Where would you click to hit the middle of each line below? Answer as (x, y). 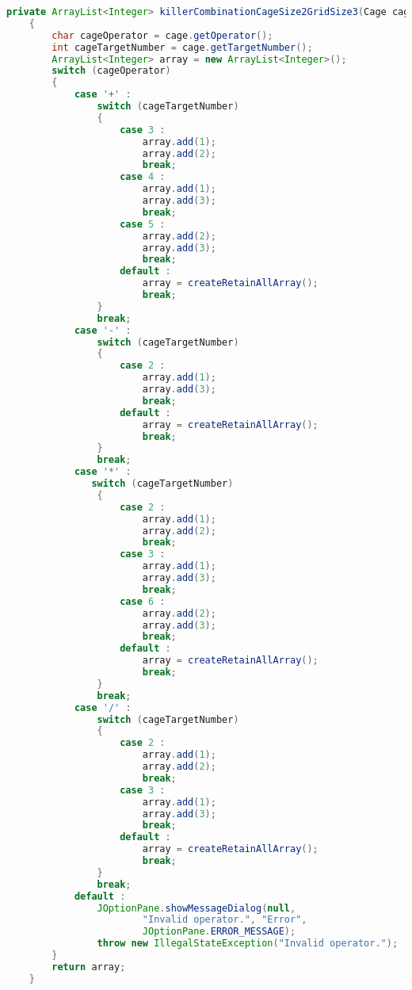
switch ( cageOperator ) (111, 71)
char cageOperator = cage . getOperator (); (162, 35)
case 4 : (143, 177)
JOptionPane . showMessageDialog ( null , (196, 908)
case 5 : (143, 224)
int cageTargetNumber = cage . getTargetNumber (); (182, 47)
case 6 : (143, 601)
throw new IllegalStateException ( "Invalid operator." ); (248, 944)
